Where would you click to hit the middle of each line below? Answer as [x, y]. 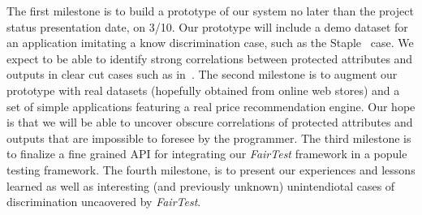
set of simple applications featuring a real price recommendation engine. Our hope [211, 106]
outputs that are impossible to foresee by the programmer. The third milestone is [209, 138]
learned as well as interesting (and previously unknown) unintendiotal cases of [201, 185]
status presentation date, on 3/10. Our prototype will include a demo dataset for [207, 26]
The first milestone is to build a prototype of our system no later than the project [210, 11]
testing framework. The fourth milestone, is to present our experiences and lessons [211, 169]
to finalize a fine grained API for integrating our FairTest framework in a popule [207, 154]
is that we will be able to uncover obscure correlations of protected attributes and [210, 122]
